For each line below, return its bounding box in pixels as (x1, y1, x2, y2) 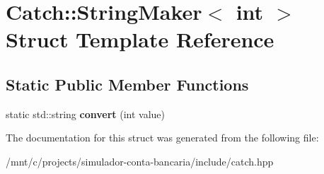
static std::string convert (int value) (6, 106, 165, 121)
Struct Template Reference (6, 25, 274, 54)
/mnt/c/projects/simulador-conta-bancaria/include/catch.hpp (6, 153, 274, 168)
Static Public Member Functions (6, 73, 249, 95)
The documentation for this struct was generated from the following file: (6, 130, 319, 145)
